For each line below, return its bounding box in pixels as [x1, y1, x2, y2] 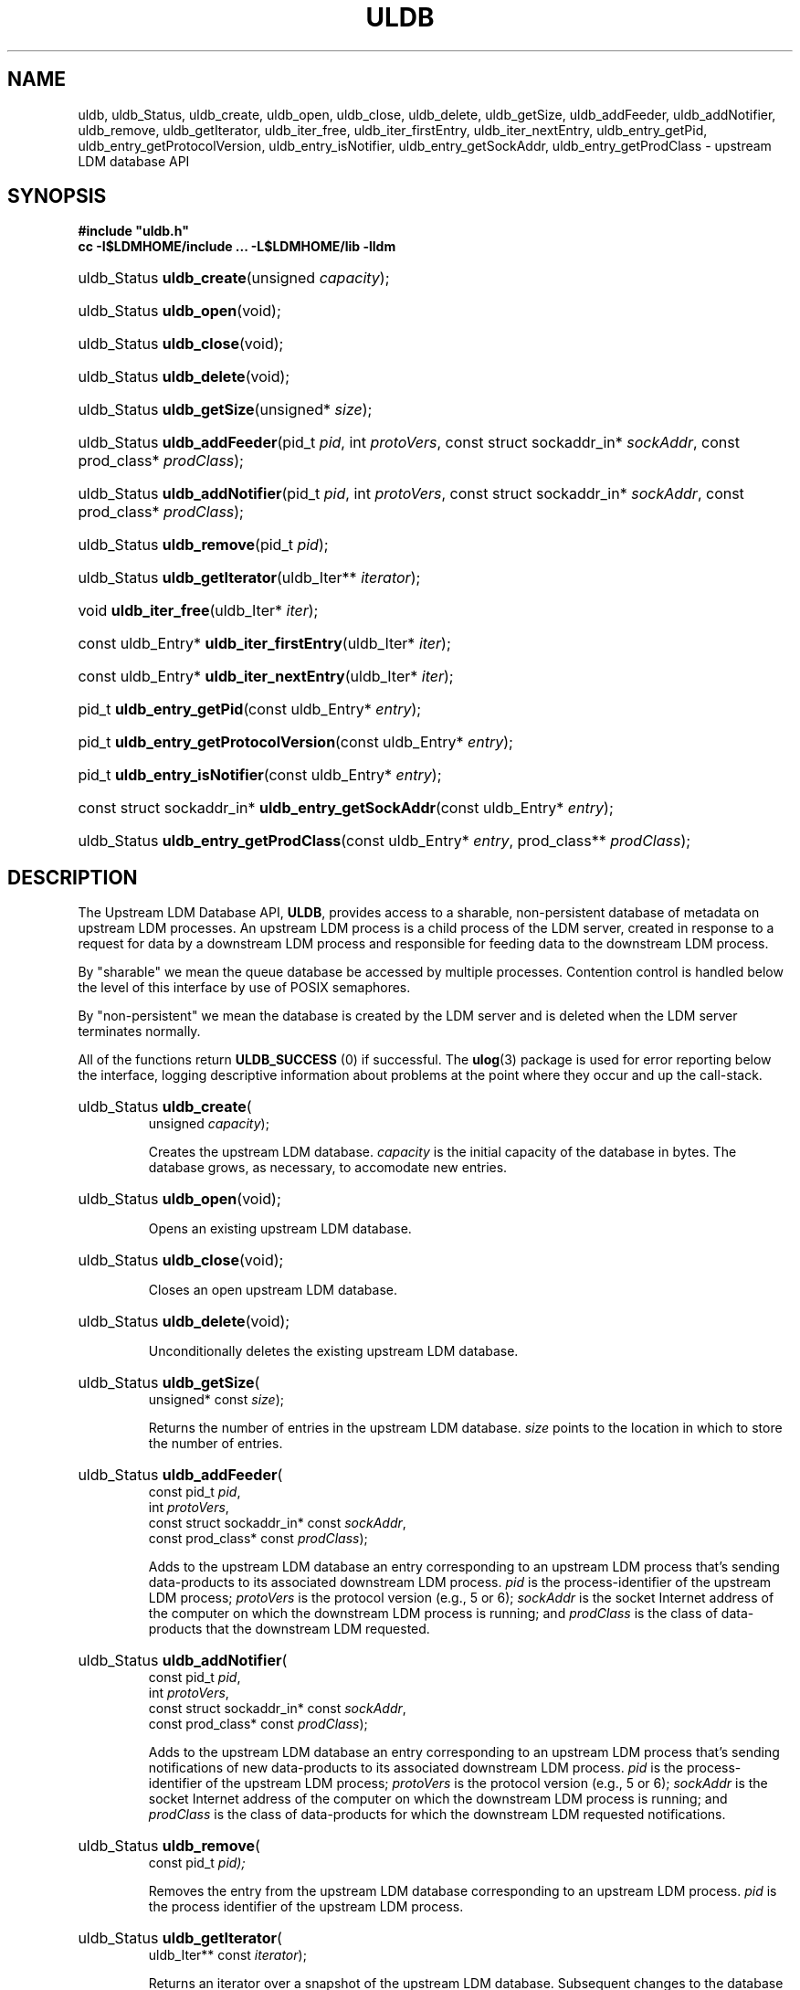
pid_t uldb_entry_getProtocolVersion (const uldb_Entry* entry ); [78, 733, 513, 752]
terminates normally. [78, 1023, 201, 1040]
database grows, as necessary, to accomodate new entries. [148, 1159, 508, 1176]
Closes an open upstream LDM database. [148, 1282, 398, 1298]
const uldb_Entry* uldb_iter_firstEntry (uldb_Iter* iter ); [78, 634, 451, 653]
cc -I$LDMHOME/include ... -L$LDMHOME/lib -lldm [78, 238, 396, 255]
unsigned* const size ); [148, 1392, 284, 1408]
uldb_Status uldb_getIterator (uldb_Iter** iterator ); [78, 568, 421, 587]
